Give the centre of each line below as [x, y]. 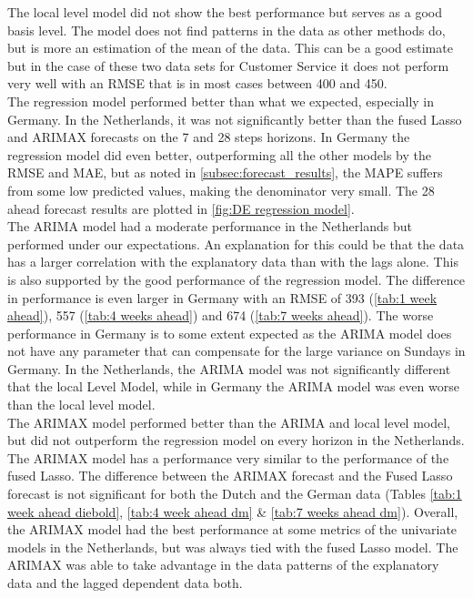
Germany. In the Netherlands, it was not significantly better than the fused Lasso [235, 119]
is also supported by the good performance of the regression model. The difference [236, 279]
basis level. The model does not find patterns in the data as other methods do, [226, 30]
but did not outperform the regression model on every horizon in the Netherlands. [236, 440]
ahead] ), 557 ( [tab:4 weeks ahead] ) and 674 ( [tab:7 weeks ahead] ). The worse [221, 315]
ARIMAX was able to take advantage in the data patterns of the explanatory [223, 565]
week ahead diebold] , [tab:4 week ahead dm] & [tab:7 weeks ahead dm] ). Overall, [233, 511]
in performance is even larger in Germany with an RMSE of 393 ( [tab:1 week [222, 297]
